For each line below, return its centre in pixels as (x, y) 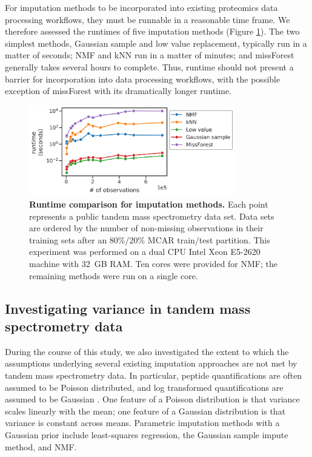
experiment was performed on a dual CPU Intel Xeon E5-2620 (145, 252)
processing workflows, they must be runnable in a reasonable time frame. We (148, 19)
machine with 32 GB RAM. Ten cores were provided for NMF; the (154, 264)
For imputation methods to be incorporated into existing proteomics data (141, 7)
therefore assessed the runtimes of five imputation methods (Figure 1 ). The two (152, 31)
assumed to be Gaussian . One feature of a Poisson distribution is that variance (152, 399)
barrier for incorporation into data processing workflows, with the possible (143, 79)
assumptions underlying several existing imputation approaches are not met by (151, 363)
